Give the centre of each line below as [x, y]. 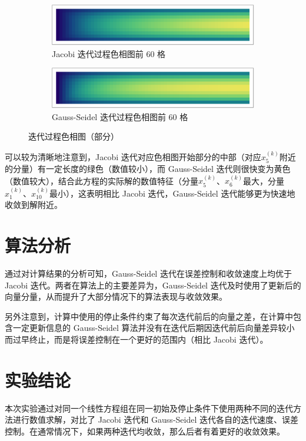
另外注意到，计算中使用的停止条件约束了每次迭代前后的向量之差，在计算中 [149, 316]
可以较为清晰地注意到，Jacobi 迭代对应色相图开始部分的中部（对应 [133, 156]
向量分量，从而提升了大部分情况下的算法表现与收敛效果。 [116, 296]
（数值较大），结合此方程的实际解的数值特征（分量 [102, 180]
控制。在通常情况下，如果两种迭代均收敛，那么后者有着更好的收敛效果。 [145, 431]
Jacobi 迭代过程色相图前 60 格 [109, 53]
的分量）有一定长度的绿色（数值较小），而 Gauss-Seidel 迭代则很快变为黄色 [148, 169]
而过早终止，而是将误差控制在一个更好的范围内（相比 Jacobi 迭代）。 [137, 339]
